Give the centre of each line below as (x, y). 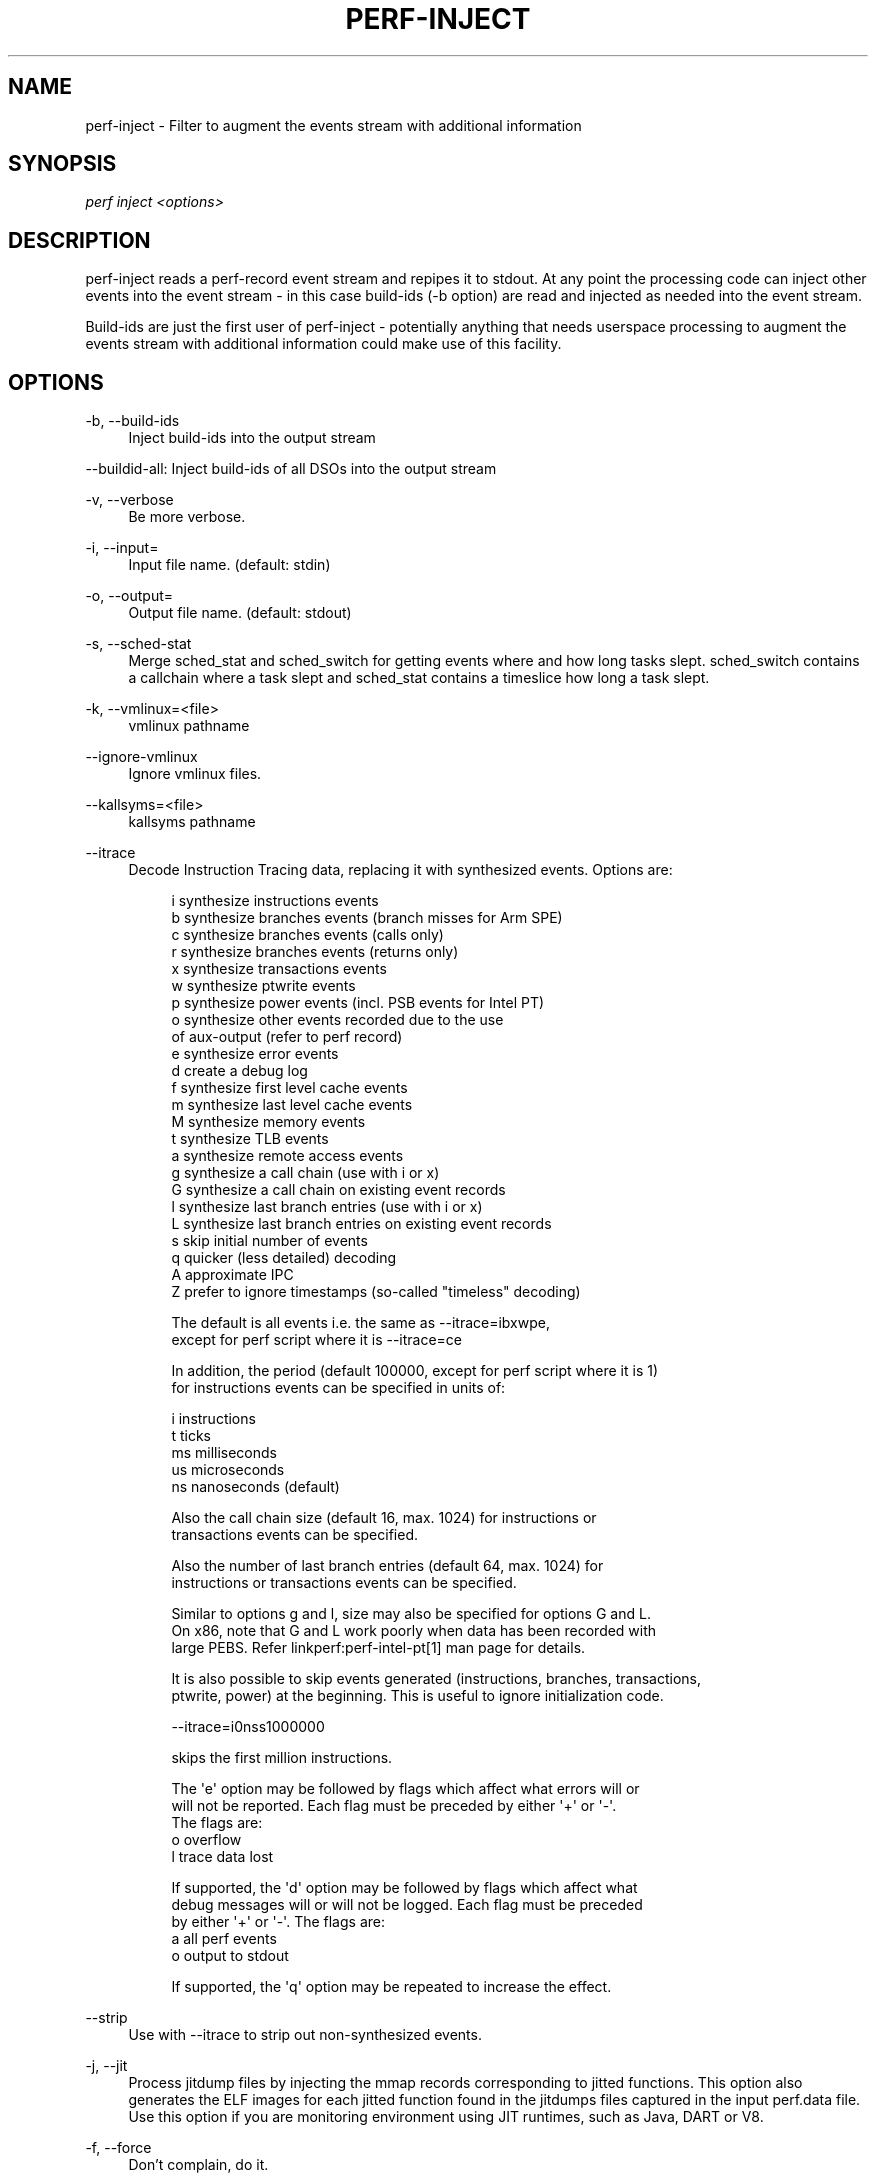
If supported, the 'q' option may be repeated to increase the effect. (391, 1987)
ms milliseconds (224, 1453)
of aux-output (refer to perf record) (287, 1037)
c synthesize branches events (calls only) (307, 935)
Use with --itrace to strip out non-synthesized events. (305, 2035)
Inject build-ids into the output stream (252, 438)
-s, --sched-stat (138, 644)
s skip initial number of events (269, 1241)
